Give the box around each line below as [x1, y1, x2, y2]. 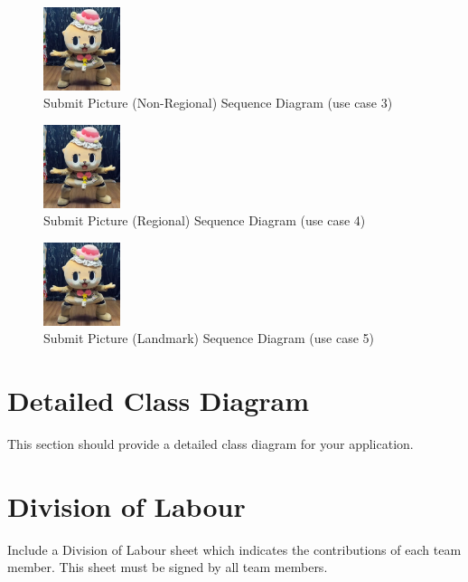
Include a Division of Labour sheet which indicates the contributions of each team [7, 539, 462, 558]
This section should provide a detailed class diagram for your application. [7, 434, 414, 453]
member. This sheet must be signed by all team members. [7, 558, 328, 577]
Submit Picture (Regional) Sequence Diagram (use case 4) [43, 211, 366, 230]
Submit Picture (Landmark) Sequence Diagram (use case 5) [43, 329, 375, 348]
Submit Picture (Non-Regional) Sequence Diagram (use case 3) [43, 93, 393, 112]
